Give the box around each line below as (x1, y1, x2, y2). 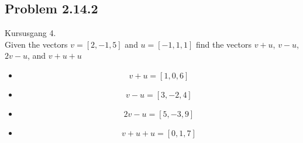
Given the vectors (5, 38, 68, 50)
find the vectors (195, 38, 252, 50)
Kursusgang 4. (5, 27, 56, 39)
